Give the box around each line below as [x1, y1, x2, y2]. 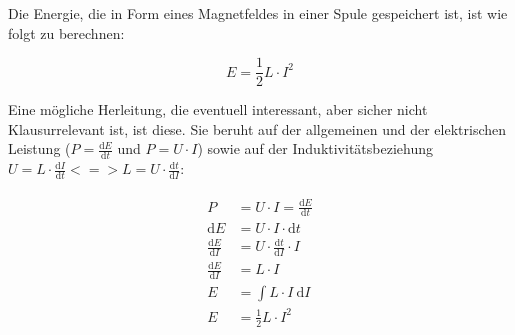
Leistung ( [8, 138, 71, 159]
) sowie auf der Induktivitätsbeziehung [197, 138, 433, 159]
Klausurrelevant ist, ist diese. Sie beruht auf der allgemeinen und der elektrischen [8, 118, 507, 139]
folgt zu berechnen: [8, 22, 125, 43]
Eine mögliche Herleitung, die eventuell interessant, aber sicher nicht [8, 99, 428, 120]
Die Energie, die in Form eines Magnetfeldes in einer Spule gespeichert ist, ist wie [8, 3, 508, 23]
